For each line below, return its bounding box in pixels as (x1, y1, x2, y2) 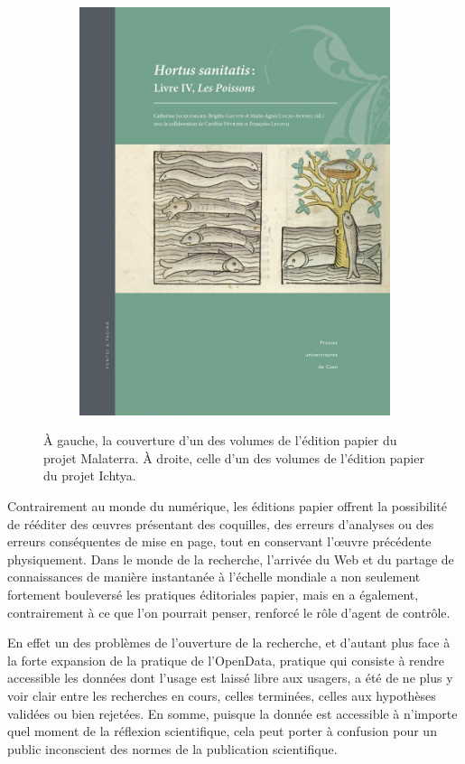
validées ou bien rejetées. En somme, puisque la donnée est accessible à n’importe (7, 703, 458, 722)
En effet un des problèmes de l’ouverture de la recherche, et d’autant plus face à (7, 633, 451, 652)
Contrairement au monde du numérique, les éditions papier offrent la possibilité (7, 496, 448, 515)
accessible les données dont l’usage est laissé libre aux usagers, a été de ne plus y (7, 668, 453, 687)
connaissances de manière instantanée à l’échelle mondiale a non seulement (7, 567, 421, 586)
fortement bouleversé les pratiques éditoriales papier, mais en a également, (7, 584, 419, 603)
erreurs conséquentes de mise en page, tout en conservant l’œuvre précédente (7, 532, 432, 551)
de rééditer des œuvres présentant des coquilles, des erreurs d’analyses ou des (7, 514, 434, 533)
